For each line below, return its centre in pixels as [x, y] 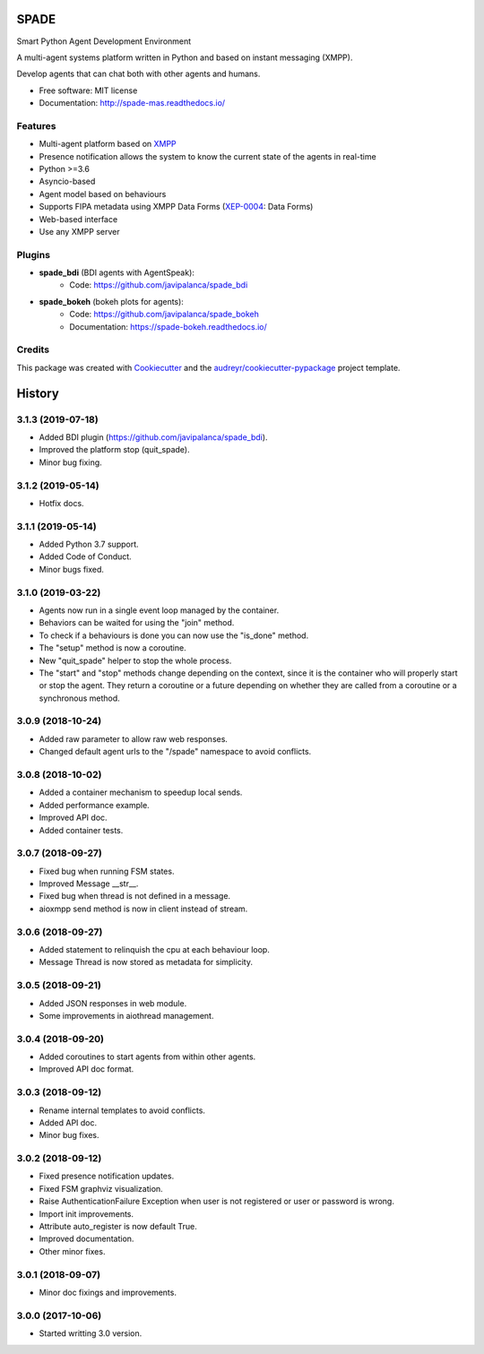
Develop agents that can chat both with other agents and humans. [138, 74]
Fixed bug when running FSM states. [107, 871]
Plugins [34, 254]
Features [36, 125]
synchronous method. [79, 698]
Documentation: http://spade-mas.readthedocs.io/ [132, 103]
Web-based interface [78, 219]
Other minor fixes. [72, 1251]
